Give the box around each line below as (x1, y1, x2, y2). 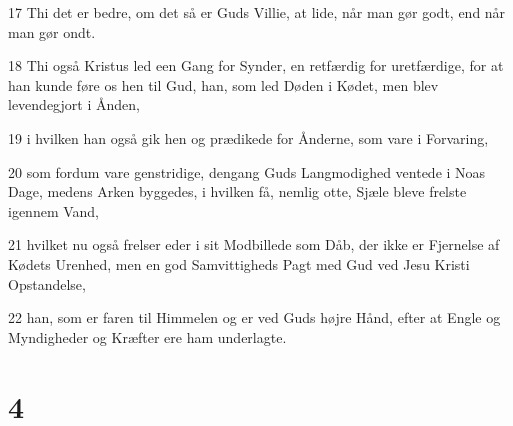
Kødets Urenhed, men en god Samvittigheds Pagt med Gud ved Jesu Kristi (8, 253, 470, 274)
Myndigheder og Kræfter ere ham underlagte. (8, 326, 287, 347)
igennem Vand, (8, 200, 100, 221)
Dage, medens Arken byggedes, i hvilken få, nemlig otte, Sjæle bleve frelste (8, 181, 467, 202)
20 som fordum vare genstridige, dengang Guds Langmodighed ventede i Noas (8, 161, 486, 182)
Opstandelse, (8, 273, 86, 294)
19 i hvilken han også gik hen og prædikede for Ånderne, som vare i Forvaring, (8, 127, 489, 148)
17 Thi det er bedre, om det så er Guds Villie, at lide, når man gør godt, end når (8, 2, 506, 22)
